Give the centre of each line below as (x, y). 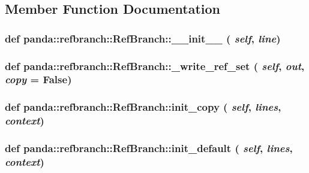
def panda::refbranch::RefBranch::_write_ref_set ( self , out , (155, 66)
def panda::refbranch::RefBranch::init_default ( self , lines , (149, 148)
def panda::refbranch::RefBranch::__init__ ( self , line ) (143, 38)
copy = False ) (38, 79)
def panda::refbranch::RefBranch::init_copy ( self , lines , (143, 107)
